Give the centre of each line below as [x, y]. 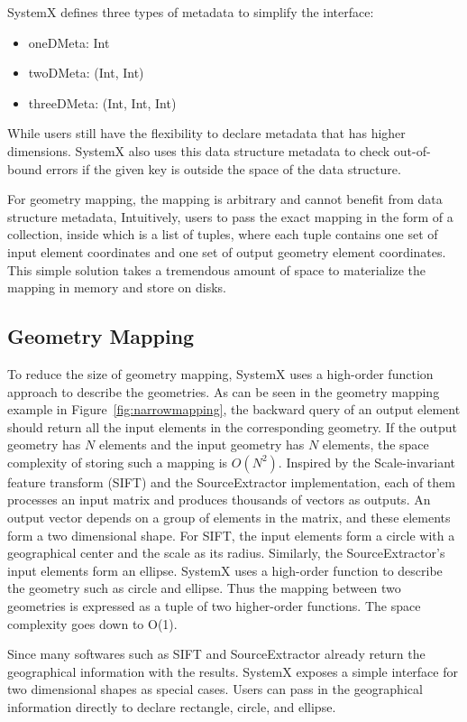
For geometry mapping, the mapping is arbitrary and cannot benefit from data [225, 199]
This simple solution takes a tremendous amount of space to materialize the [217, 269]
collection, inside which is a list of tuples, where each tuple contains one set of [223, 234]
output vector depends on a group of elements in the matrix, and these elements [229, 518]
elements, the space [375, 444]
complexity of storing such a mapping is [118, 462]
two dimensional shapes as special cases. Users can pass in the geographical [215, 689]
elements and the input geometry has [201, 444]
